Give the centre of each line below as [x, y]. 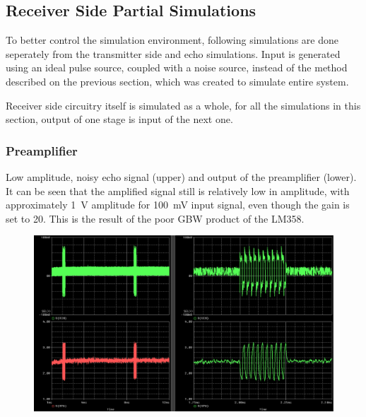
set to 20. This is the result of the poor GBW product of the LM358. [155, 218]
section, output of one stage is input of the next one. [119, 119]
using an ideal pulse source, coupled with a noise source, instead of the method [177, 67]
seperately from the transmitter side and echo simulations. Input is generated [173, 53]
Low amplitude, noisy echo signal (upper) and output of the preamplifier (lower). [181, 176]
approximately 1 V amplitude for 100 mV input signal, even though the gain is [178, 205]
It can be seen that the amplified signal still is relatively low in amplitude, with [178, 190]
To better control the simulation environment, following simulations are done [172, 40]
